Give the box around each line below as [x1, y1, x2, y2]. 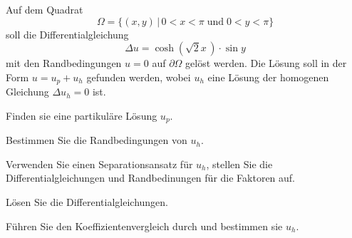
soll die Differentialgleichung [6, 26, 129, 41]
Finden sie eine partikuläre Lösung [6, 108, 157, 123]
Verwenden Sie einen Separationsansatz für [6, 156, 193, 171]
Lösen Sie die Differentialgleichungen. [6, 195, 169, 209]
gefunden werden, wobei [86, 69, 191, 84]
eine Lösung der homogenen [207, 69, 329, 84]
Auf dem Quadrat [6, 2, 83, 16]
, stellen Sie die [206, 156, 273, 171]
